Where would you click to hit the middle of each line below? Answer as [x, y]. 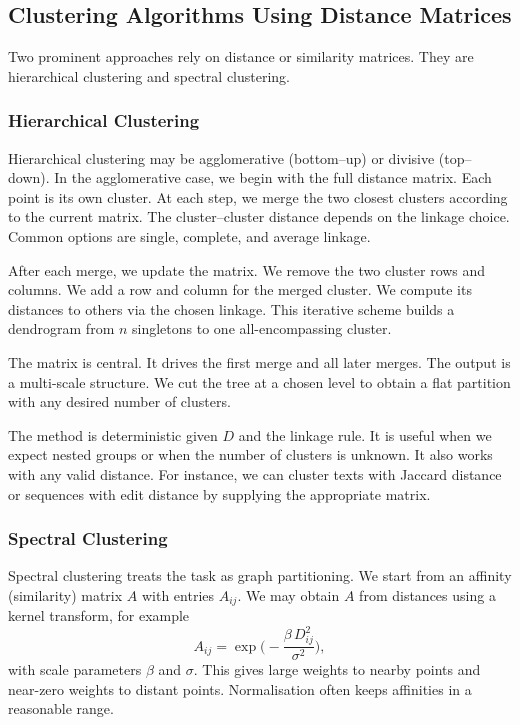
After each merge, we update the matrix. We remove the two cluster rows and [247, 269]
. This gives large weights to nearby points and [337, 669]
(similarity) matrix [65, 594]
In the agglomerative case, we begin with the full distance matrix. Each [273, 177]
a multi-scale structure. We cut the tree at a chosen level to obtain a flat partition [259, 381]
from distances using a [427, 594]
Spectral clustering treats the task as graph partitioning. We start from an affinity [260, 575]
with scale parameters [75, 669]
